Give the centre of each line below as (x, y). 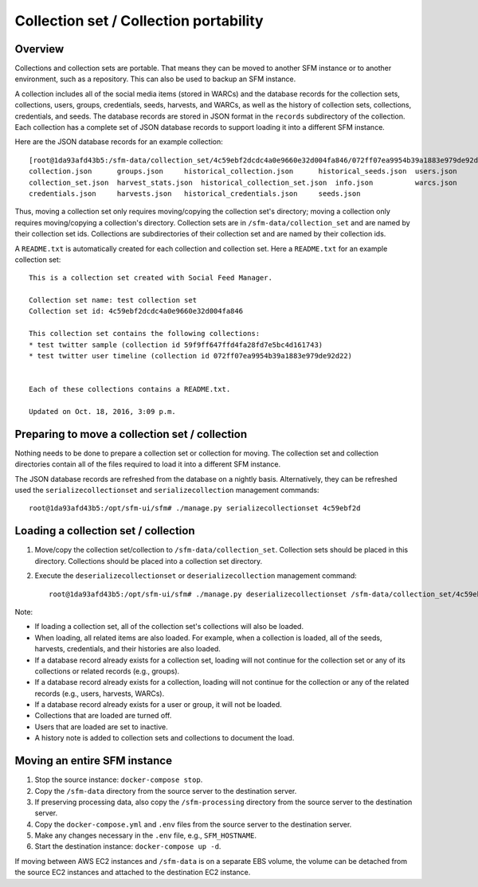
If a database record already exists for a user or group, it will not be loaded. (158, 705)
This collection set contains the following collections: (145, 334)
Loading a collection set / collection (105, 531)
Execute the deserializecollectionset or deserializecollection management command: (196, 576)
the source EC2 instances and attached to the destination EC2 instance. (133, 873)
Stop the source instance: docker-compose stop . (119, 780)
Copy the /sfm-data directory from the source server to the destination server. (166, 791)
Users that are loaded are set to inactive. (101, 727)
